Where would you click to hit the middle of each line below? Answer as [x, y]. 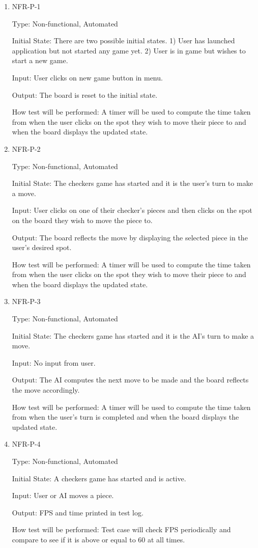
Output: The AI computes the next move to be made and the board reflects [130, 380]
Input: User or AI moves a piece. [63, 495]
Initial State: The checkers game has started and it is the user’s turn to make [132, 183]
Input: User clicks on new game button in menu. [87, 77]
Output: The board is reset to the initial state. [85, 94]
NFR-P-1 [26, 6]
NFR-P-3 [26, 301]
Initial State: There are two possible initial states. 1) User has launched [123, 40]
